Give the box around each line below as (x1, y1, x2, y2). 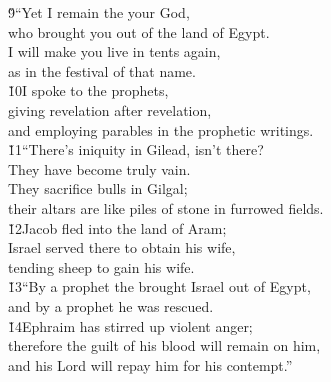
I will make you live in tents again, (8, 41, 221, 62)
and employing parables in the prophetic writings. (8, 119, 314, 140)
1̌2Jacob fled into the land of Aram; (8, 217, 227, 238)
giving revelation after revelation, (8, 99, 212, 120)
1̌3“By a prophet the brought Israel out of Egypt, (8, 276, 311, 297)
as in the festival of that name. (8, 60, 196, 81)
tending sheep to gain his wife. (8, 256, 195, 277)
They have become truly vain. (8, 158, 191, 179)
